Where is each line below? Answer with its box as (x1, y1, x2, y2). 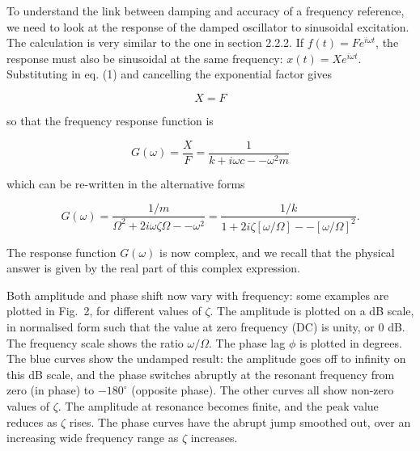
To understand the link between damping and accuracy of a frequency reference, (6, 2, 405, 19)
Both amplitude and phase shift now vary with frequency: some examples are (6, 286, 389, 303)
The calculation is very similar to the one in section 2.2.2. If (6, 34, 304, 51)
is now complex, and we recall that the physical (159, 243, 395, 260)
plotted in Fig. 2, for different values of (6, 302, 202, 319)
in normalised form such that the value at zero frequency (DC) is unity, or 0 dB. (6, 318, 405, 335)
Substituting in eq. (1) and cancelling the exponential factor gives (6, 65, 332, 82)
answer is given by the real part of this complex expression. (6, 259, 300, 276)
